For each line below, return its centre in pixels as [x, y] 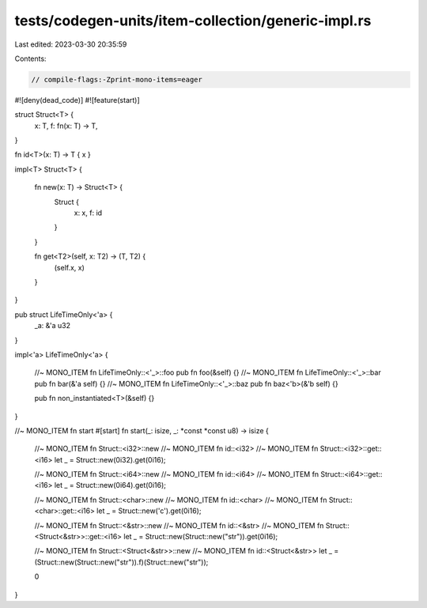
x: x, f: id [88, 213]
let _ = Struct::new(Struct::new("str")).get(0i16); [201, 537]
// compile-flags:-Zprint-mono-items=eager [117, 79]
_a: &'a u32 [53, 326]
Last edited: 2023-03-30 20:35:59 [71, 44]
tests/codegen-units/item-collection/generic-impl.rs [193, 21]
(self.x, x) [69, 267]
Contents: [30, 59]
